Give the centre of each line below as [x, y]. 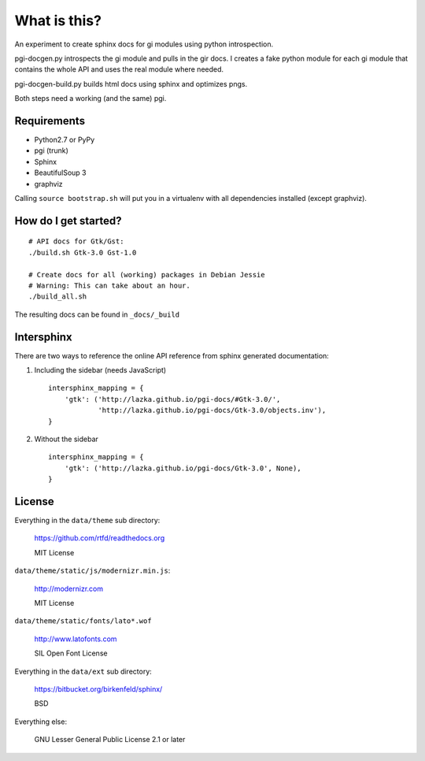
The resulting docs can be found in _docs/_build [97, 314]
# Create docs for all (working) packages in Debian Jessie [147, 275]
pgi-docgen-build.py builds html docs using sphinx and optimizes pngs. [131, 84]
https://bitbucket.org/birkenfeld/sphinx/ [98, 689]
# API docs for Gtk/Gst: [76, 241]
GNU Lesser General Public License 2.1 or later [110, 740]
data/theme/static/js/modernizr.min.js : [92, 570]
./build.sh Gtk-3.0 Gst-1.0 [83, 252]
